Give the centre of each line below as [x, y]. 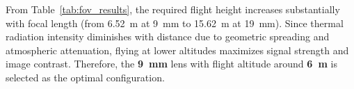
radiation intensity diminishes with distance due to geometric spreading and [168, 37]
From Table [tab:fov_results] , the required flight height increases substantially [173, 9]
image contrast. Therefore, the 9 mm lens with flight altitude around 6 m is [171, 64]
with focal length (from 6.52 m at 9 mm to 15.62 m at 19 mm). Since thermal [175, 23]
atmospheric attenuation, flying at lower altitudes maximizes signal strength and [177, 50]
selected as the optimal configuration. [85, 77]
